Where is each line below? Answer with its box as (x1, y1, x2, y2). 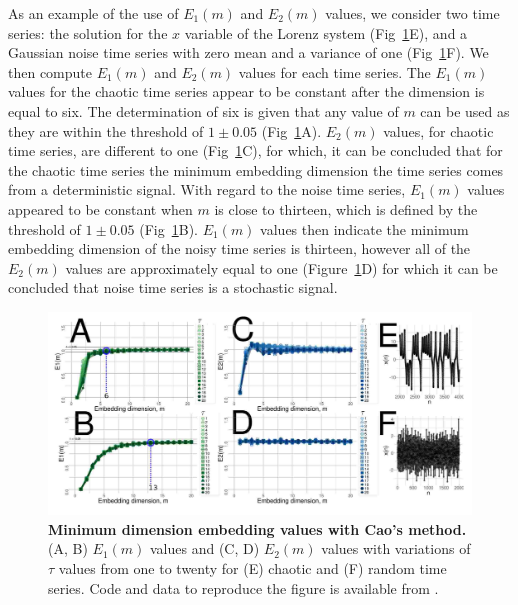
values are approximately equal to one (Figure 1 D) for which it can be (65, 257, 498, 278)
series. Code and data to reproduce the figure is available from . (48, 577, 439, 598)
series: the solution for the (8, 22, 168, 43)
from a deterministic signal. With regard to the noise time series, (8, 179, 406, 200)
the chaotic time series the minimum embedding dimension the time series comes (8, 159, 504, 180)
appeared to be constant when (8, 198, 193, 219)
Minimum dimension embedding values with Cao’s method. (48, 518, 467, 539)
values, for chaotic (383, 120, 494, 141)
